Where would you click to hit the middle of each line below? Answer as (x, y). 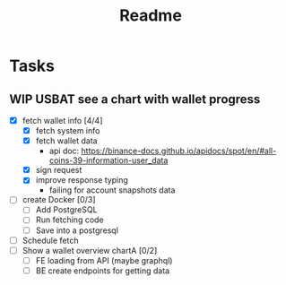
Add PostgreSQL (66, 210)
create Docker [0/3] (59, 200)
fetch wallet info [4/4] (62, 121)
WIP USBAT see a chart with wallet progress (135, 99)
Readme (151, 16)
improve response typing (82, 180)
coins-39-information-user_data (108, 160)
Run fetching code (70, 220)
